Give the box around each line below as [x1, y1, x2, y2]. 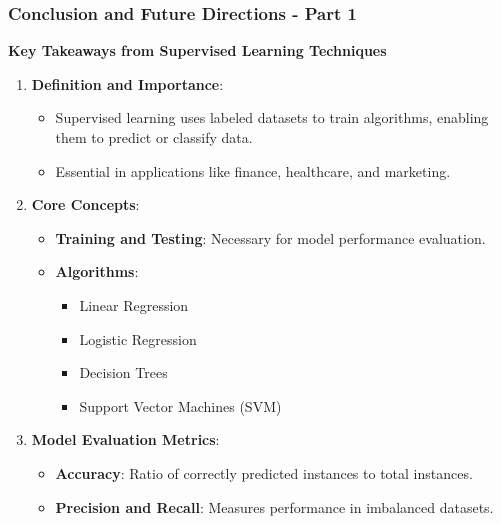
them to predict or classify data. [55, 127, 253, 147]
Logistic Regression [79, 328, 197, 349]
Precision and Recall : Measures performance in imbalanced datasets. [55, 496, 494, 517]
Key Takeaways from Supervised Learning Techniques [8, 40, 387, 61]
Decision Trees [79, 362, 168, 383]
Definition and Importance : [31, 73, 224, 94]
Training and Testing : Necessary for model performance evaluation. [55, 227, 486, 248]
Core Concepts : [31, 194, 140, 215]
